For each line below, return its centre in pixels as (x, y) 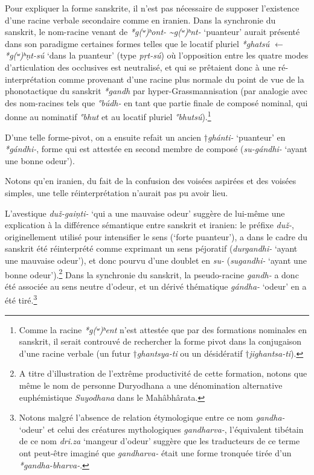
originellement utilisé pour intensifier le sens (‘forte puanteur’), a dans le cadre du (156, 236)
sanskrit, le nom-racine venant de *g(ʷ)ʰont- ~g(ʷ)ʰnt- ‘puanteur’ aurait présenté (152, 32)
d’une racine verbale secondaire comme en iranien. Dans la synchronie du (140, 20)
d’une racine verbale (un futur (75, 353)
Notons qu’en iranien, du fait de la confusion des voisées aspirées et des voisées (151, 181)
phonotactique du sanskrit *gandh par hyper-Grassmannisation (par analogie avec (156, 91)
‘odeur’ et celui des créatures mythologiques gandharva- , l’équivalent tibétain (161, 429)
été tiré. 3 (21, 299)
